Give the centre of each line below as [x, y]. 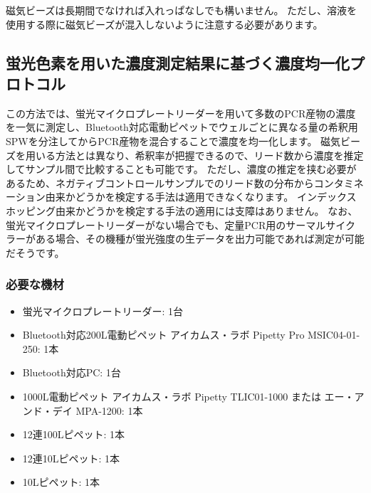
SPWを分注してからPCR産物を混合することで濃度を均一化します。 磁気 [173, 141]
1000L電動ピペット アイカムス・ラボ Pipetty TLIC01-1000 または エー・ [188, 396]
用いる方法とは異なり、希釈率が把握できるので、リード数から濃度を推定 [194, 155]
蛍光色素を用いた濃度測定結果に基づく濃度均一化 [178, 62]
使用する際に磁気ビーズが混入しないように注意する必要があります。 [164, 24]
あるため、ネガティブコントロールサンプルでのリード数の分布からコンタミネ [185, 182]
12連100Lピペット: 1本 [74, 434]
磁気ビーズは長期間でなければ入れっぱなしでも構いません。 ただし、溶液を [182, 10]
